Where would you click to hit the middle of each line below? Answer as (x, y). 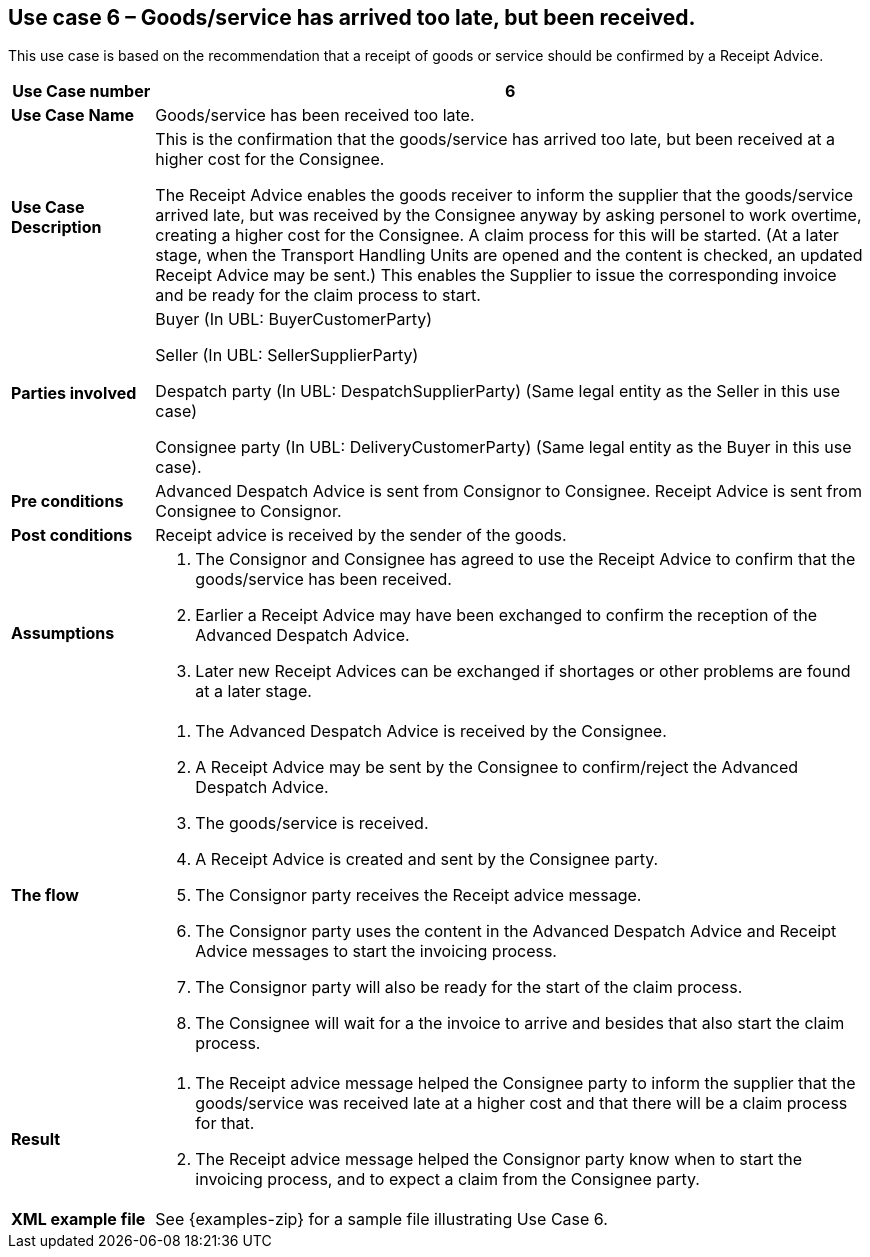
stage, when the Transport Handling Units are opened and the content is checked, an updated (509, 255)
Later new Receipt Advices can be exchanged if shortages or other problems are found (523, 671)
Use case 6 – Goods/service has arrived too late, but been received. (352, 17)
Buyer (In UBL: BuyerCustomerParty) (294, 319)
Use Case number (81, 91)
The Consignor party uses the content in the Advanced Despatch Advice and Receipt (516, 931)
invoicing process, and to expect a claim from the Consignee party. (447, 1179)
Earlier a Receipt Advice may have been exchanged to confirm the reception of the (506, 615)
